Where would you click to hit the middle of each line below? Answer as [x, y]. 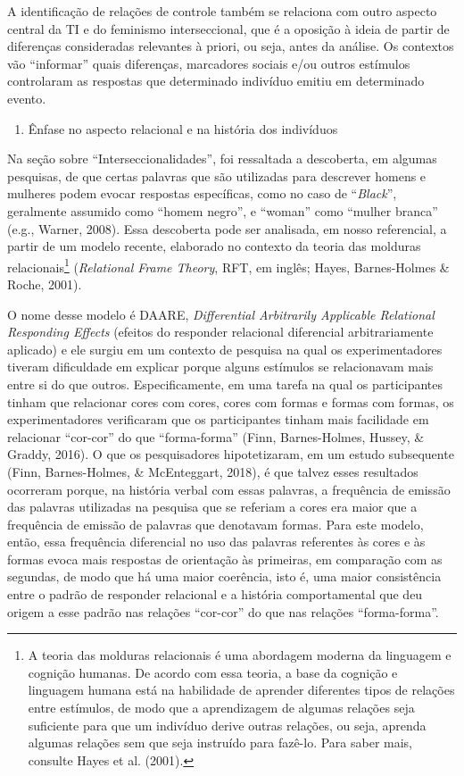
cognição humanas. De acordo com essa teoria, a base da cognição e [213, 672]
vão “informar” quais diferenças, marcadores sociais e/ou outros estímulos [209, 63]
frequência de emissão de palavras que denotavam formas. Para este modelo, [215, 524]
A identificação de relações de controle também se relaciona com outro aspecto [222, 11]
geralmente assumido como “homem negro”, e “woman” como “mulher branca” [223, 210]
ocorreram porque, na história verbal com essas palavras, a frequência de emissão [229, 489]
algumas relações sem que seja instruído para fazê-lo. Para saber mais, [220, 743]
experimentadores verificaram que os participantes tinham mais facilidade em [218, 419]
